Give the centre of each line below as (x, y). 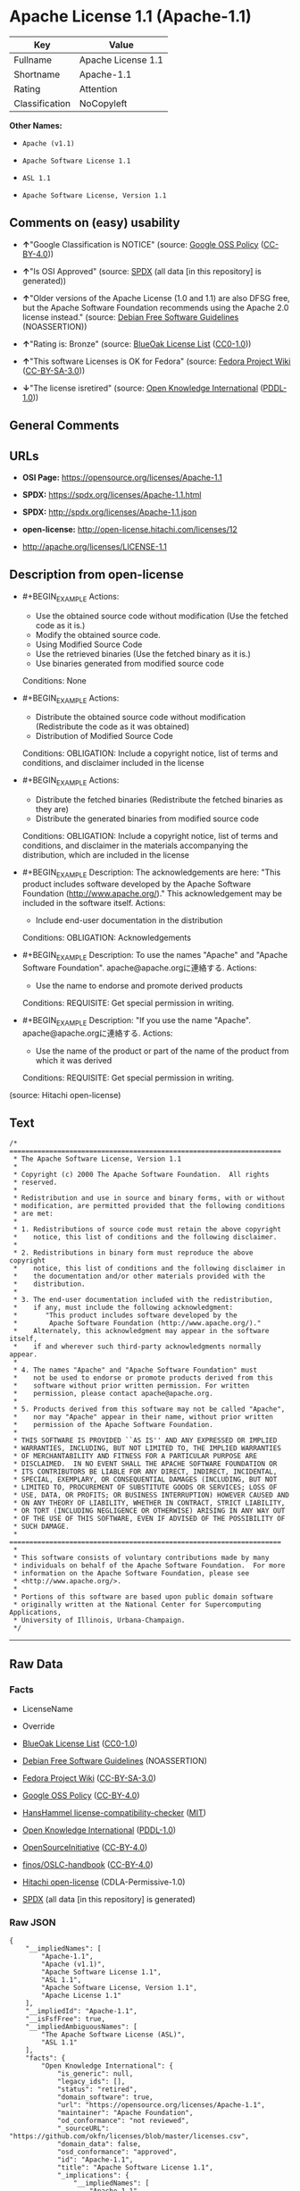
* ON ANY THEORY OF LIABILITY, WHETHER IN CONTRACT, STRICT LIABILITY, (149, 1503)
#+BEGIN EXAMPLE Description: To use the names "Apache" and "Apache (155, 956)
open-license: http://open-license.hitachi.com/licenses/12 (130, 529)
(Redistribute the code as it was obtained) (112, 726)
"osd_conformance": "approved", (117, 2152)
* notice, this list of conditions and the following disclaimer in (149, 1269)
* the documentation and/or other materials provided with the (139, 1276)
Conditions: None (54, 680)
